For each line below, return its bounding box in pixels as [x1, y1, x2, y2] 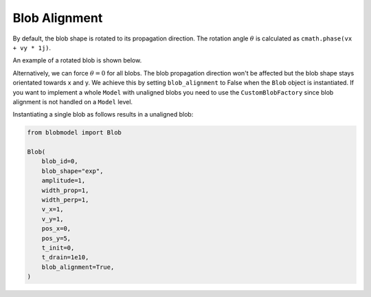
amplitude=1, [41, 177, 86, 185]
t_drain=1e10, [41, 254, 89, 261]
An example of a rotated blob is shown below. [12, 56, 142, 64]
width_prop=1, [41, 186, 89, 194]
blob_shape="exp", [41, 167, 104, 175]
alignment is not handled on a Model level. [12, 97, 133, 106]
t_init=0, [41, 243, 75, 252]
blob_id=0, [41, 158, 78, 165]
